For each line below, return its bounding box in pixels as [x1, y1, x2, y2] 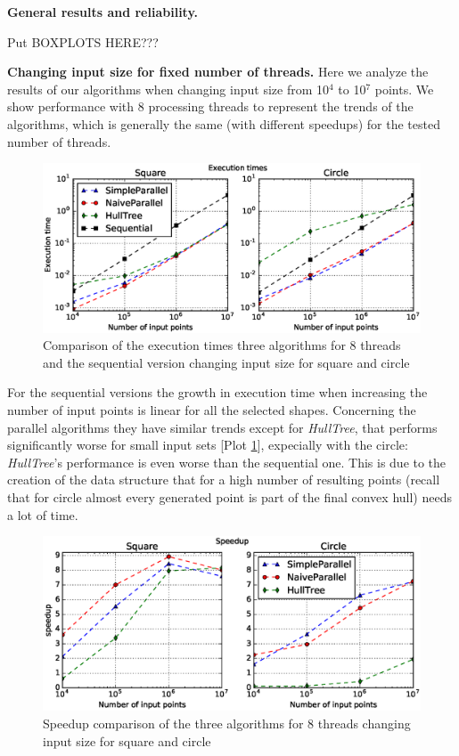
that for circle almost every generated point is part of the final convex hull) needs [7, 487, 452, 506]
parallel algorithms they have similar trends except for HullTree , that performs [7, 418, 438, 436]
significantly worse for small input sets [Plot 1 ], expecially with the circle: [7, 435, 408, 454]
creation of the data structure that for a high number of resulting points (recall [7, 470, 440, 489]
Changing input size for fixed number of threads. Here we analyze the [7, 62, 429, 81]
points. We [374, 79, 434, 98]
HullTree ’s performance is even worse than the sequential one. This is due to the [7, 452, 447, 471]
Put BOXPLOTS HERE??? [7, 32, 159, 51]
